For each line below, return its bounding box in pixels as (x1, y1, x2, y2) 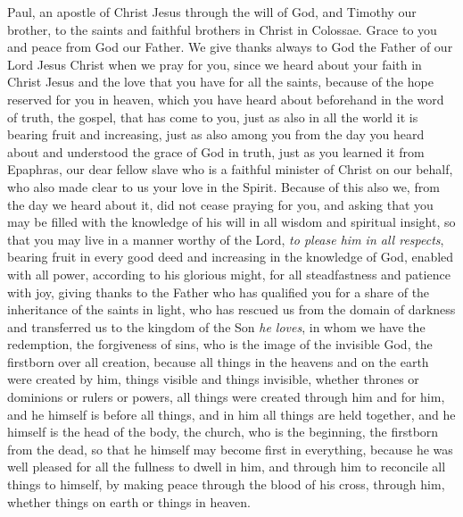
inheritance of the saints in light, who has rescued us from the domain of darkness (7, 300, 456, 319)
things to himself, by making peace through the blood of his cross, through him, (7, 475, 445, 494)
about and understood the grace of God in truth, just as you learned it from (7, 142, 425, 161)
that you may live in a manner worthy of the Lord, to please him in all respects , (7, 229, 444, 248)
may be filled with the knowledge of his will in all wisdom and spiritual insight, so (7, 213, 456, 231)
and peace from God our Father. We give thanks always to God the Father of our (7, 38, 453, 56)
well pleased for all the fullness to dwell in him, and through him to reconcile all (7, 457, 446, 476)
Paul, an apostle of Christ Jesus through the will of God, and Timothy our (7, 3, 417, 21)
